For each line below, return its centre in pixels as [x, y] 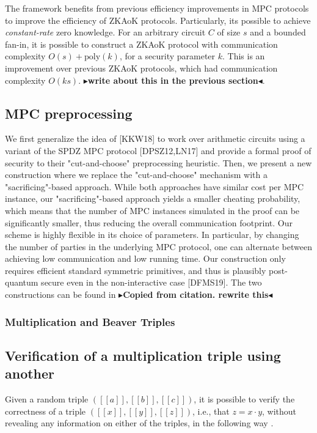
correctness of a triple [46, 411]
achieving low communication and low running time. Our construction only [145, 258]
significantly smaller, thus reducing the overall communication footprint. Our [149, 222]
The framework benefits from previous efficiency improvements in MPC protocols [157, 8]
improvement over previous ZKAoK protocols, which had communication [141, 68]
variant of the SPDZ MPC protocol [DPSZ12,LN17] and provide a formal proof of [158, 150]
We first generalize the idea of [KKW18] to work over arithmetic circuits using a [155, 139]
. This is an [244, 56]
